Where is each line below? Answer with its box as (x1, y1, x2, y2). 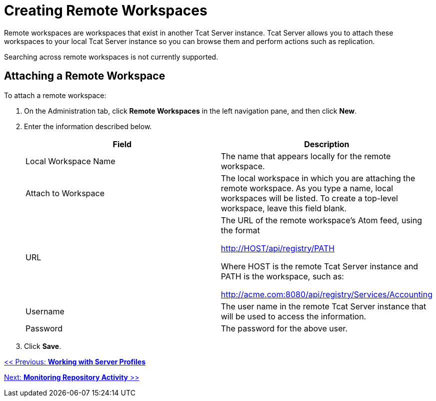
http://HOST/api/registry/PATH (220, 243, 335, 253)
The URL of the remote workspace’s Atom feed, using (220, 215, 422, 225)
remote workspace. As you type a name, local (220, 183, 393, 193)
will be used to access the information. (220, 311, 366, 321)
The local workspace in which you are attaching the (220, 173, 415, 183)
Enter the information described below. (24, 122, 152, 131)
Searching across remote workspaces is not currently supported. (4, 52, 218, 61)
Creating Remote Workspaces (4, 2, 207, 19)
